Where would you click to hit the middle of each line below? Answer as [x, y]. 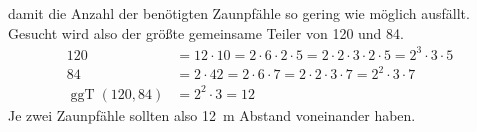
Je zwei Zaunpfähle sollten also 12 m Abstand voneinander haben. [212, 114]
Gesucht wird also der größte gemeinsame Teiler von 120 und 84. [206, 32]
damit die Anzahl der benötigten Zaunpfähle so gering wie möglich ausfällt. [239, 13]
